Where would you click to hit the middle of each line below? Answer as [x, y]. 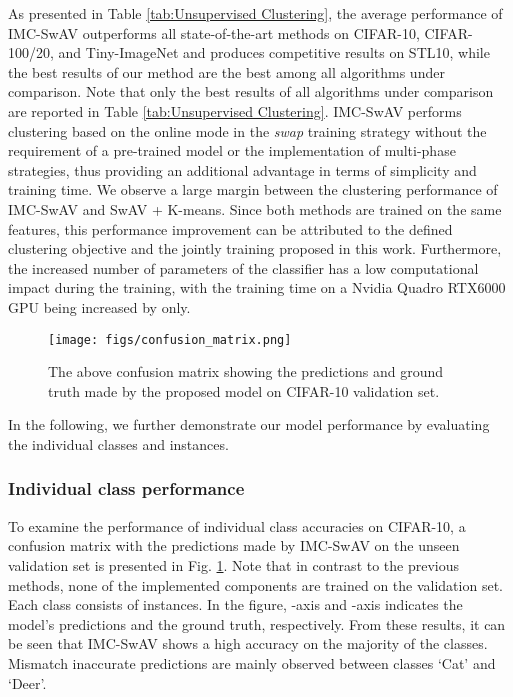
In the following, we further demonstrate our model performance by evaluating [249, 424]
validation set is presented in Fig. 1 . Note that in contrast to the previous [234, 564]
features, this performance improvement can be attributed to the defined [230, 228]
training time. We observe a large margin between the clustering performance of [253, 189]
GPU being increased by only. [99, 306]
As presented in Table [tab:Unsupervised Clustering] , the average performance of [255, 13]
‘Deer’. [27, 682]
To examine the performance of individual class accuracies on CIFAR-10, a [237, 525]
